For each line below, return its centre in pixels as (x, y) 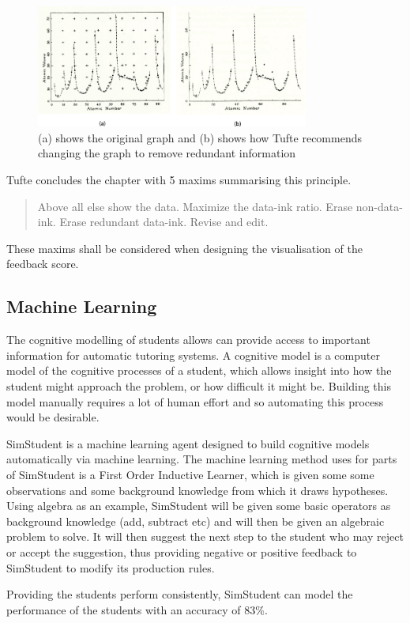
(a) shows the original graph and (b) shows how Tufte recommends (200, 137)
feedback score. (43, 264)
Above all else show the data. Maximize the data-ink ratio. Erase (195, 206)
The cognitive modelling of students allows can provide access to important (188, 340)
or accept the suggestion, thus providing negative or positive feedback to (182, 551)
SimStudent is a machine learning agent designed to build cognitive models (188, 443)
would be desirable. (53, 417)
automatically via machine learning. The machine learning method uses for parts (202, 459)
